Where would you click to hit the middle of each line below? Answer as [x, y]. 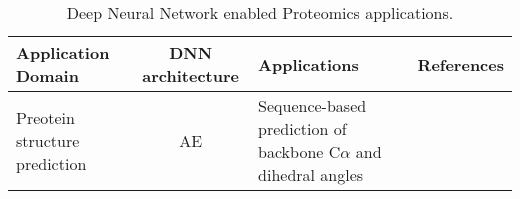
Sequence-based [312, 105]
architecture [190, 75]
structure [48, 140]
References [460, 64]
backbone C [299, 151]
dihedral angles [311, 174]
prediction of [302, 128]
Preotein [45, 117]
